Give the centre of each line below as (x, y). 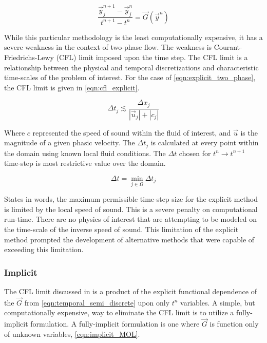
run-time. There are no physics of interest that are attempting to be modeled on (130, 219)
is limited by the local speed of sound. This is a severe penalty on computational (131, 209)
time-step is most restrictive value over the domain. (85, 163)
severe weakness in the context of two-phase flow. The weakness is (108, 47)
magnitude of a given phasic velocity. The (70, 142)
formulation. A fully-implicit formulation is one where (115, 324)
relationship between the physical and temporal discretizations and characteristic (131, 67)
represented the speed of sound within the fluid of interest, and (132, 132)
